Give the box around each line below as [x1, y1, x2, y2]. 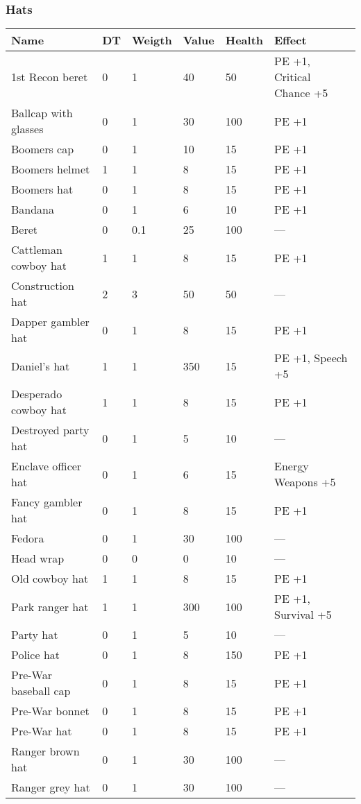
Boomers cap [11, 141, 74, 157]
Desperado [11, 386, 62, 402]
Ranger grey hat [11, 779, 90, 796]
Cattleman [11, 241, 62, 258]
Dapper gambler [11, 314, 90, 330]
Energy [274, 458, 309, 474]
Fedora [11, 530, 44, 547]
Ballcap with [11, 105, 73, 121]
